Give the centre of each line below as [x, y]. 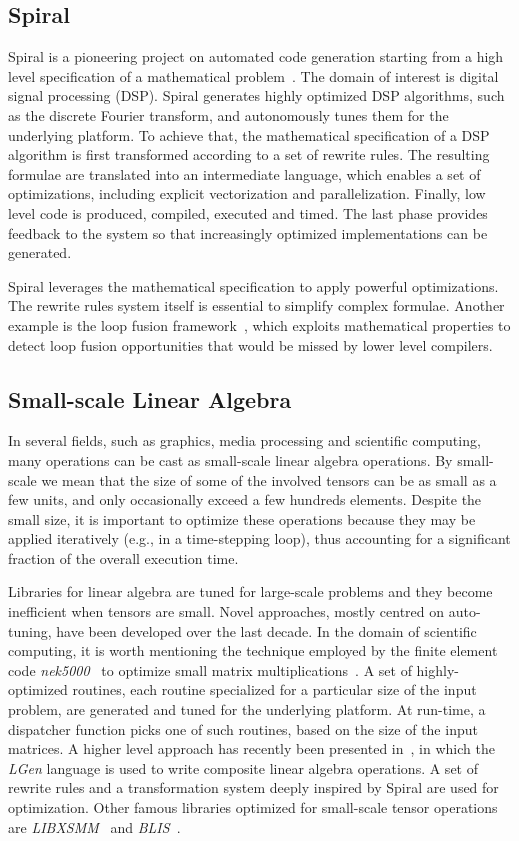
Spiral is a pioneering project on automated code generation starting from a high [256, 56]
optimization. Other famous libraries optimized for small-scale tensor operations [253, 807]
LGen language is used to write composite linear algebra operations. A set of [243, 767]
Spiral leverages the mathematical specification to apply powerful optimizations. [253, 285]
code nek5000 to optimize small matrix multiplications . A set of [210, 669]
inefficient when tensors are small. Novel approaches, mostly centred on [226, 611]
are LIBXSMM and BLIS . [94, 826]
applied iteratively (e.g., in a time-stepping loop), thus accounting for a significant [259, 538]
